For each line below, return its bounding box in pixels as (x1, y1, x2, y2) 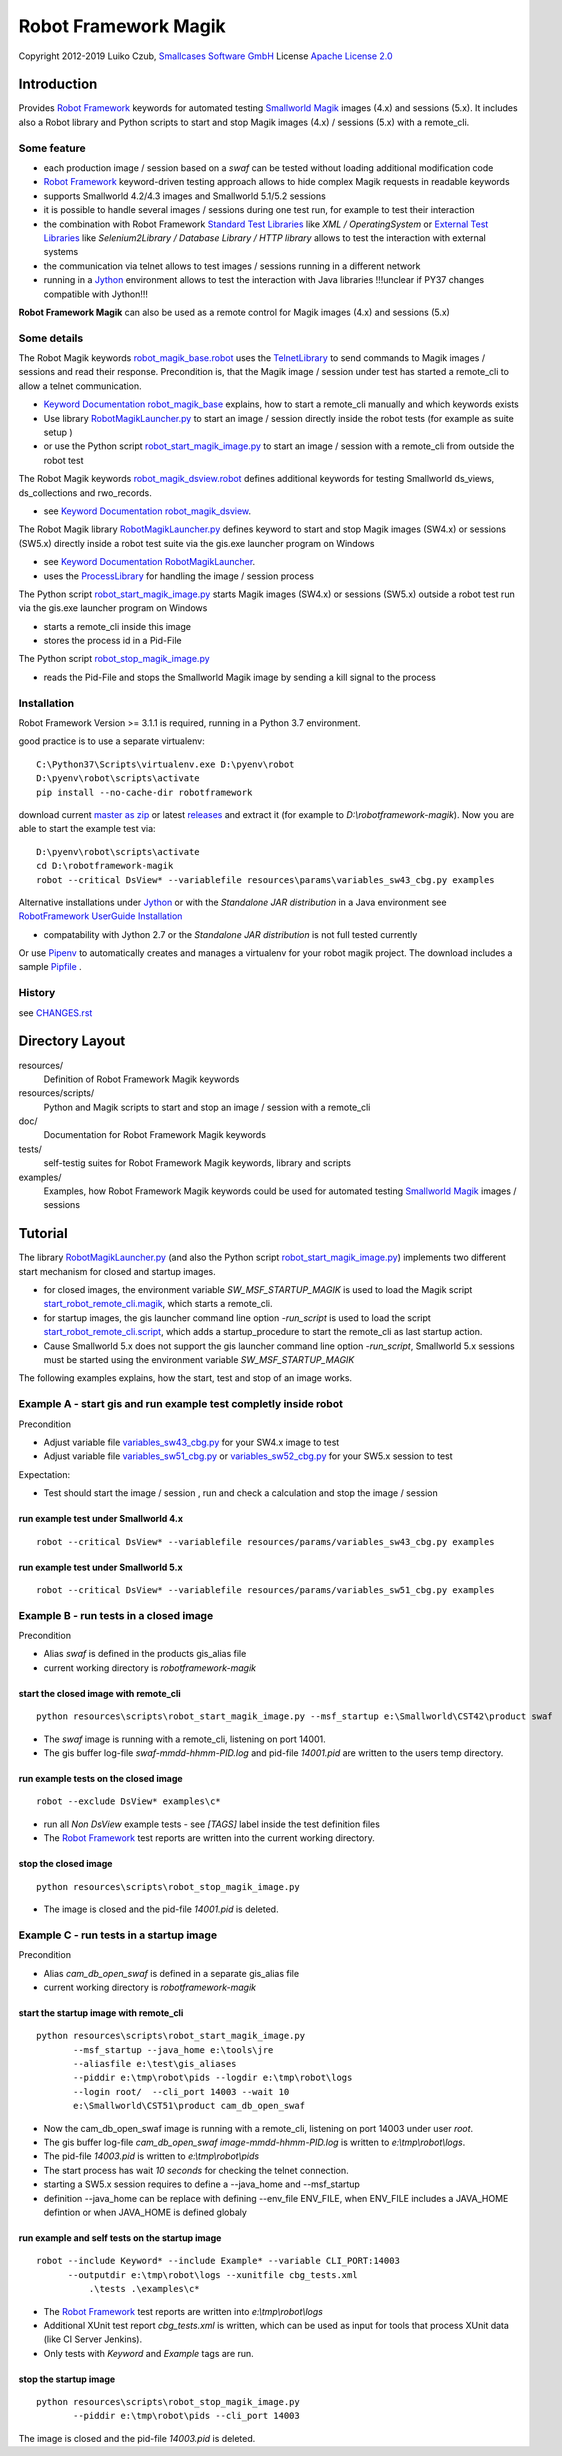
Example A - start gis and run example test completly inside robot (18, 1397, 344, 1411)
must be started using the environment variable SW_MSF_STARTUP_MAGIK (43, 1354, 355, 1366)
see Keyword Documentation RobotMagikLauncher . (43, 556, 256, 568)
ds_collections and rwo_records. (18, 486, 152, 499)
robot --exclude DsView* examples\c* (36, 1796, 222, 1807)
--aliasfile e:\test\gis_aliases (73, 2058, 237, 2070)
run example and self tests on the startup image (18, 2231, 222, 2244)
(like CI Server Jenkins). (43, 2333, 143, 2345)
